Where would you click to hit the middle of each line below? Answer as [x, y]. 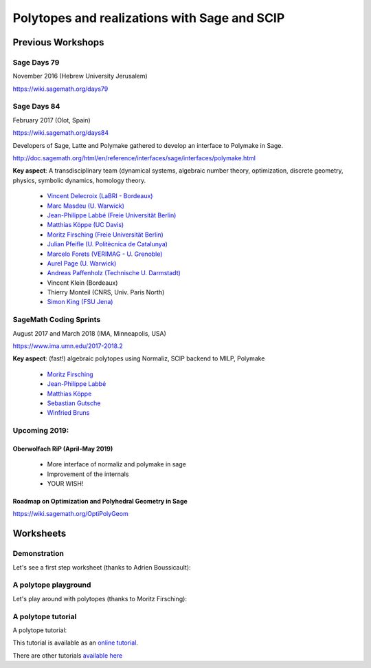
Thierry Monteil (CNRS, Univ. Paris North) [106, 292]
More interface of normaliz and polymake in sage [117, 464]
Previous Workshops [58, 42]
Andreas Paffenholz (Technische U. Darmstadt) [114, 273]
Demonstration [38, 554]
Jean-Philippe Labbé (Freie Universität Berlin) [112, 215]
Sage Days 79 [36, 62]
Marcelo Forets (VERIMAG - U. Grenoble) [105, 254]
